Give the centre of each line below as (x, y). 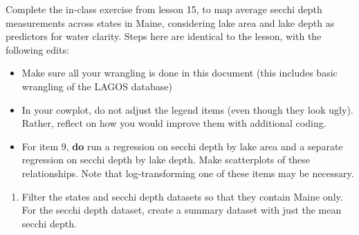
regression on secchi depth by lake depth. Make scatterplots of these (166, 160)
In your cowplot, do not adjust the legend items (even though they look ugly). (187, 109)
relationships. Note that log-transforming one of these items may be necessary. (188, 173)
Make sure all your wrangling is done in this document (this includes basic (179, 73)
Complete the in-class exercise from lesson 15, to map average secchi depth (164, 9)
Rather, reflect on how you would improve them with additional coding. (174, 123)
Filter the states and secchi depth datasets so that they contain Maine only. (182, 196)
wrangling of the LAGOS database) (97, 86)
